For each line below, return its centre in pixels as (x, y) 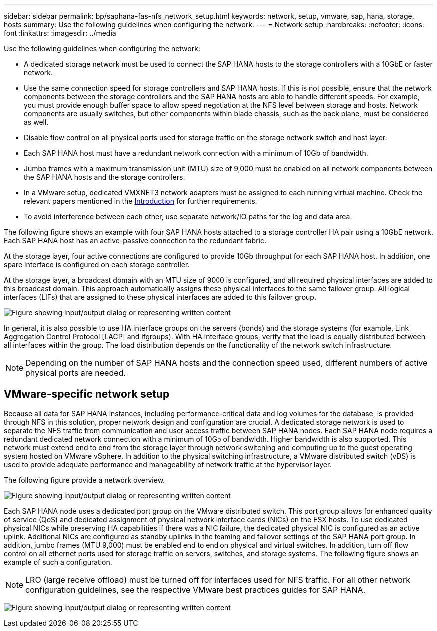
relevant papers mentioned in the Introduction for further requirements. (141, 201)
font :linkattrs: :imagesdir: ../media (60, 33)
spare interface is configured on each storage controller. (97, 265)
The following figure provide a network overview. (85, 480)
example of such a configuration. (58, 562)
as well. (36, 122)
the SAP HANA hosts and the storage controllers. (105, 177)
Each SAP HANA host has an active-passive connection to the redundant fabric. (135, 241)
